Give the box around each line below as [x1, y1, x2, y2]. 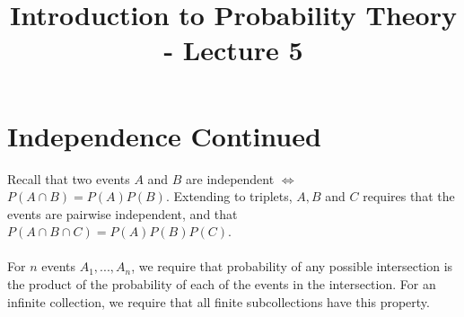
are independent [186, 169, 275, 188]
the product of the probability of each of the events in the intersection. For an [7, 275, 436, 294]
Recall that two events [7, 169, 130, 188]
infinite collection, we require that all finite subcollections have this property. [7, 292, 430, 311]
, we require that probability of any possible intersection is [131, 257, 453, 276]
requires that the [363, 187, 455, 206]
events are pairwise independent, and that [7, 204, 238, 223]
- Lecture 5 [163, 31, 303, 68]
